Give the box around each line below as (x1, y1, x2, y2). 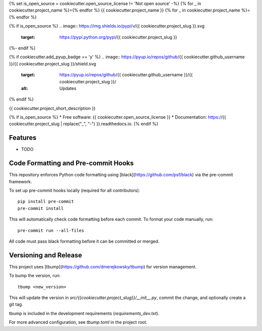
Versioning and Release (9, 251, 82, 259)
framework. (9, 178, 33, 184)
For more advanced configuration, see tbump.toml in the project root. (9, 319, 147, 325)
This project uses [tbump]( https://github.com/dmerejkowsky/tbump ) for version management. (9, 264, 196, 269)
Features (9, 134, 36, 142)
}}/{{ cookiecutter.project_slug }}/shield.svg (9, 61, 97, 66)
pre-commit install (17, 205, 64, 211)
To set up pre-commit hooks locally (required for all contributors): (9, 188, 140, 193)
